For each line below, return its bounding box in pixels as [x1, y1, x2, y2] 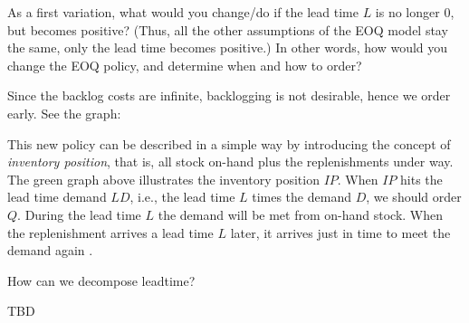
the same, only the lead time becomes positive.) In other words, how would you [7, 38, 448, 57]
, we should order [366, 187, 462, 206]
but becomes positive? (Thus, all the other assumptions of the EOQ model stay [7, 20, 448, 39]
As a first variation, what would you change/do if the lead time [7, 3, 359, 21]
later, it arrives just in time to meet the [230, 223, 451, 242]
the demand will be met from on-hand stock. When [158, 204, 444, 223]
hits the [400, 169, 443, 188]
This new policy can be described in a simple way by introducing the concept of [7, 134, 451, 153]
